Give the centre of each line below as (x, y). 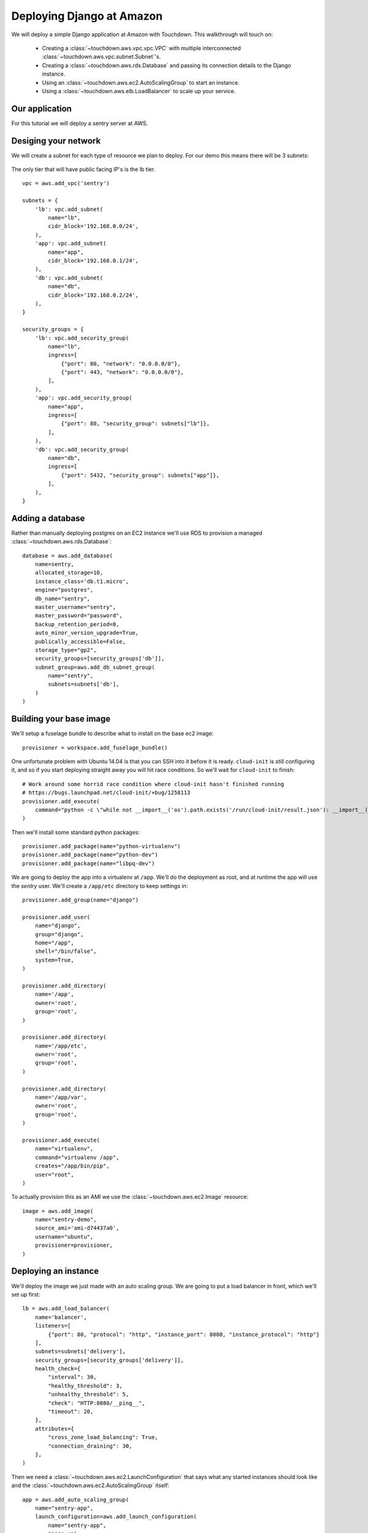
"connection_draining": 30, (90, 1446)
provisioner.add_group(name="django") (81, 900)
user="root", (54, 1175)
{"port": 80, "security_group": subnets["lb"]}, (135, 424)
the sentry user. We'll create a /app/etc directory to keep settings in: (100, 885)
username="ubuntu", (64, 1237)
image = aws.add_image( (58, 1211)
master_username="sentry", (75, 607)
